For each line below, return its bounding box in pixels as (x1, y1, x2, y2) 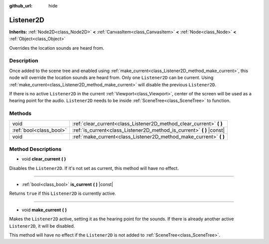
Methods (9, 110, 32, 117)
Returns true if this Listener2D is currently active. (9, 190, 117, 196)
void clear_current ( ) (21, 156, 66, 162)
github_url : (9, 3, 32, 8)
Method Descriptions (9, 146, 62, 153)
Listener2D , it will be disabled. (9, 223, 75, 229)
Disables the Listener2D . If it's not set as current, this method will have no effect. (9, 165, 179, 171)
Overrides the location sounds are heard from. (9, 45, 105, 51)
